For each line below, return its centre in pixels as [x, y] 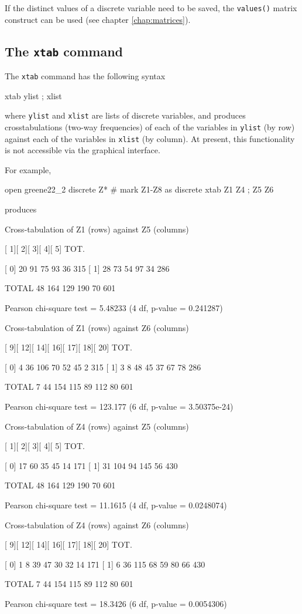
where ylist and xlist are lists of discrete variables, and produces [125, 115]
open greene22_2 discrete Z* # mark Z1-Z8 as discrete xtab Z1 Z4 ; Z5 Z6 [139, 189]
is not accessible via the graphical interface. [83, 150]
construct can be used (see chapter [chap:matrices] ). [98, 19]
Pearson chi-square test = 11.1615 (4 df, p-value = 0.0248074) [116, 505]
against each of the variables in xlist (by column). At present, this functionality [150, 138]
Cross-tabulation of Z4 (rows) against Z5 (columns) [97, 426]
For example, [28, 169]
